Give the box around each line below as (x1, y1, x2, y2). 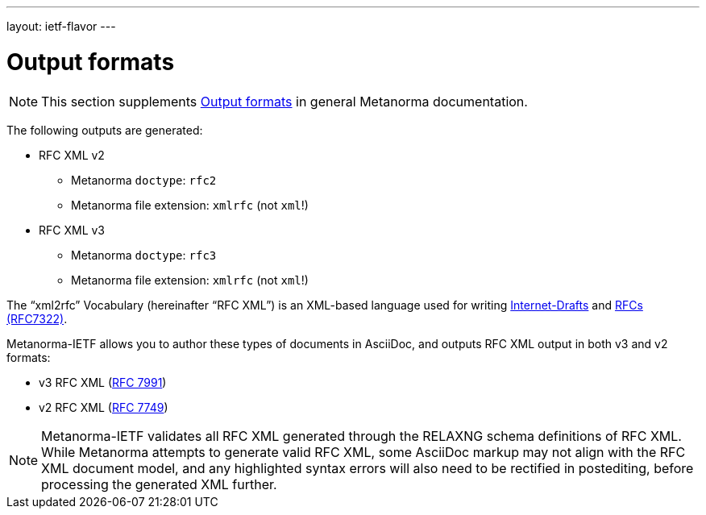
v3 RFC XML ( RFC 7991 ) (39, 375, 167, 389)
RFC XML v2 (39, 147, 105, 162)
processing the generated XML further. (41, 476, 277, 492)
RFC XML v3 (39, 222, 106, 237)
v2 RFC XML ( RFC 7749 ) (39, 400, 168, 414)
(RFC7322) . (6, 311, 68, 326)
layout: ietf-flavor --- (6, 19, 116, 33)
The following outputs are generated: (6, 123, 203, 137)
